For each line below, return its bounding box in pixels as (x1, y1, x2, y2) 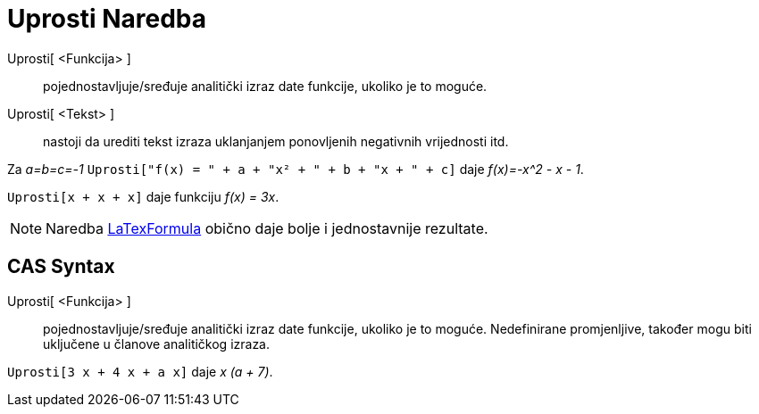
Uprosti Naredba (7, 4, 207, 34)
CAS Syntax (7, 255, 115, 278)
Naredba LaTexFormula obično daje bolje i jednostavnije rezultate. (46, 219, 488, 237)
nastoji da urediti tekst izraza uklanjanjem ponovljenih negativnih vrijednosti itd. (43, 133, 509, 149)
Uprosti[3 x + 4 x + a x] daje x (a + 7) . (7, 363, 273, 379)
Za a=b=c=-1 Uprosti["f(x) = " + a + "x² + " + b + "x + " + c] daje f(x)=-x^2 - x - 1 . (7, 161, 584, 177)
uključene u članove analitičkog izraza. (43, 335, 271, 352)
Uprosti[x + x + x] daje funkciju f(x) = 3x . (7, 188, 279, 204)
